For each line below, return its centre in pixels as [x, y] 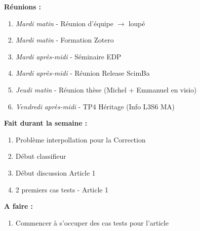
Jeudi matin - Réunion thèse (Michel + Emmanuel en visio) [106, 89]
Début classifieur [41, 156]
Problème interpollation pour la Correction [80, 139]
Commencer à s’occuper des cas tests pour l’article [92, 222]
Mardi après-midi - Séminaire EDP [68, 56]
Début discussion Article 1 [56, 172]
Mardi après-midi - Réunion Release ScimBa [82, 73]
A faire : [19, 206]
